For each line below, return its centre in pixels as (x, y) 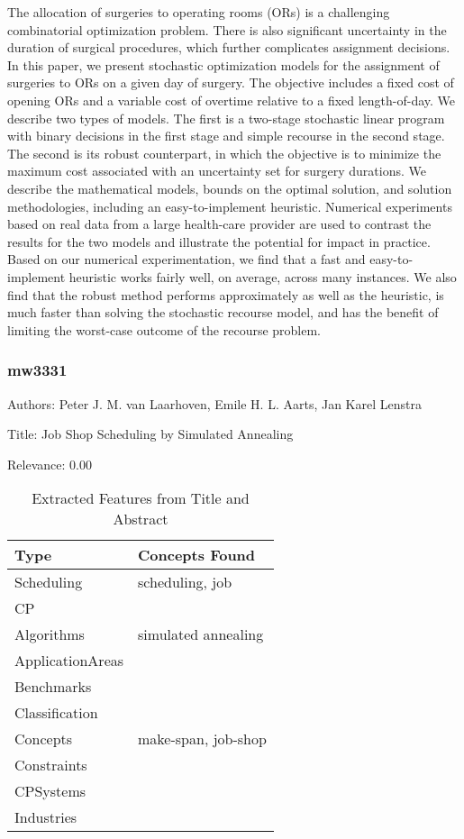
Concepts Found (197, 555)
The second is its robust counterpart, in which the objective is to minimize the (224, 153)
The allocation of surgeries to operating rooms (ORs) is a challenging (199, 12)
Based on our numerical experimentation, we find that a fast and (187, 259)
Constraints (51, 765)
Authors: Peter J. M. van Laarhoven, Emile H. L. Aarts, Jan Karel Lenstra (214, 403)
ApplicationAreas (69, 661)
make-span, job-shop (202, 739)
